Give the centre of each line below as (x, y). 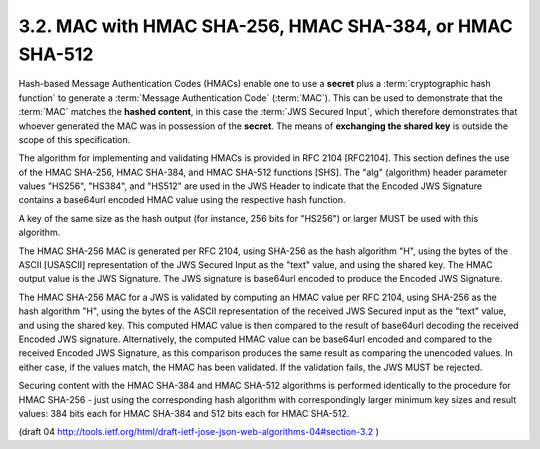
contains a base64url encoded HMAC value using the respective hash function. (182, 200)
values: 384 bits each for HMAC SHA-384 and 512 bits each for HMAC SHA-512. (184, 413)
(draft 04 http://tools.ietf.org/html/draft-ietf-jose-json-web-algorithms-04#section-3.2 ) (199, 432)
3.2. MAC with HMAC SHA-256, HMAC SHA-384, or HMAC (266, 26)
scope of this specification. (74, 139)
